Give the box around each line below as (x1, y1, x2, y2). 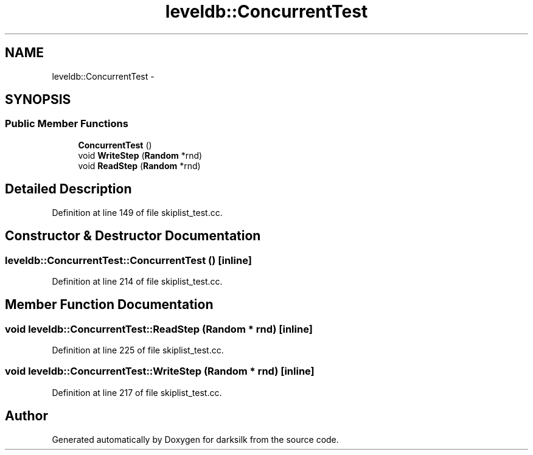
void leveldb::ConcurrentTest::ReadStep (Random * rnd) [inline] (5, 322, 313, 335)
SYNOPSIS (5, 92, 71, 108)
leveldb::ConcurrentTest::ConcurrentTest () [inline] (5, 254, 252, 266)
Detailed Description (5, 181, 132, 197)
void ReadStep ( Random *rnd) (78, 160, 201, 171)
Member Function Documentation (5, 297, 214, 313)
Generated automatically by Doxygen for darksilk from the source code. (52, 434, 339, 445)
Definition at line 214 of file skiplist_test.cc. (52, 276, 223, 287)
